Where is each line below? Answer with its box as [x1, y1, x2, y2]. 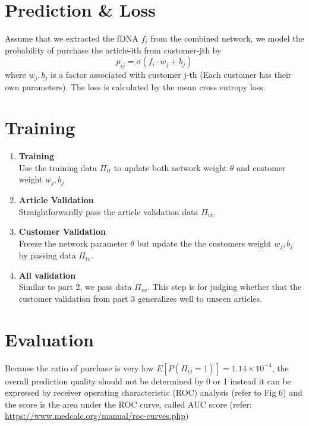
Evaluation [5, 327, 94, 351]
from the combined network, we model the [150, 32, 304, 45]
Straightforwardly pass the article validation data [18, 205, 198, 217]
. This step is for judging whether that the [147, 280, 302, 293]
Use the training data [18, 161, 97, 173]
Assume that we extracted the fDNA [5, 32, 138, 45]
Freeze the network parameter [18, 236, 128, 249]
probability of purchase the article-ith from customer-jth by [5, 43, 222, 56]
